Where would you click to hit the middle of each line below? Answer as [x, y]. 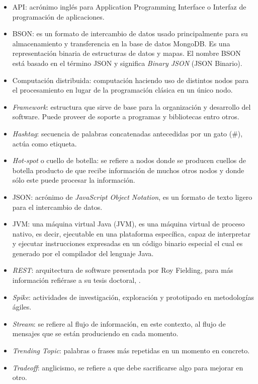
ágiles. [22, 307]
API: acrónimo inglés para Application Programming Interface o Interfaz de [129, 7]
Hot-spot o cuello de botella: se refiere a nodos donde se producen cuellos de [129, 160]
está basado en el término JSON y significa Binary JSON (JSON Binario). [127, 63]
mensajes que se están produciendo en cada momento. [95, 333]
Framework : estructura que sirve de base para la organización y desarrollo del [132, 106]
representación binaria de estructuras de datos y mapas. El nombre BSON [126, 53]
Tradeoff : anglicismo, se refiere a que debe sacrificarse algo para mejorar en [128, 367]
